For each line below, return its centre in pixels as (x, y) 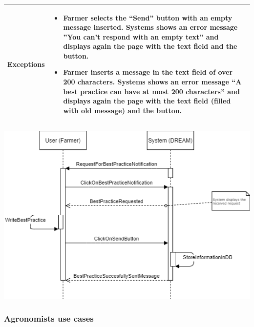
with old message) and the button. (123, 110)
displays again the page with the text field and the (150, 46)
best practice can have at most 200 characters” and (151, 91)
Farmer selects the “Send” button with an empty (148, 17)
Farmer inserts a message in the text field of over (148, 72)
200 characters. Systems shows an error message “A (152, 82)
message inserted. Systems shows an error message (150, 27)
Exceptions (26, 64)
